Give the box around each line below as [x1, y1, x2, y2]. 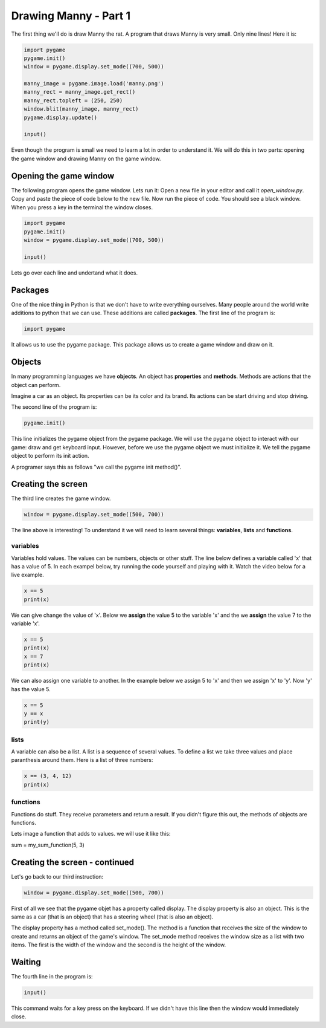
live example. [11, 571, 45, 579]
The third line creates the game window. [11, 495, 111, 502]
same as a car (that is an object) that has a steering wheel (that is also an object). [11, 913, 214, 920]
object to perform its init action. [11, 452, 90, 460]
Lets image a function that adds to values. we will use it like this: [11, 830, 171, 838]
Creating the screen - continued [11, 857, 135, 867]
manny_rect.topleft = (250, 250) [24, 97, 123, 104]
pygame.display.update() [24, 114, 98, 121]
